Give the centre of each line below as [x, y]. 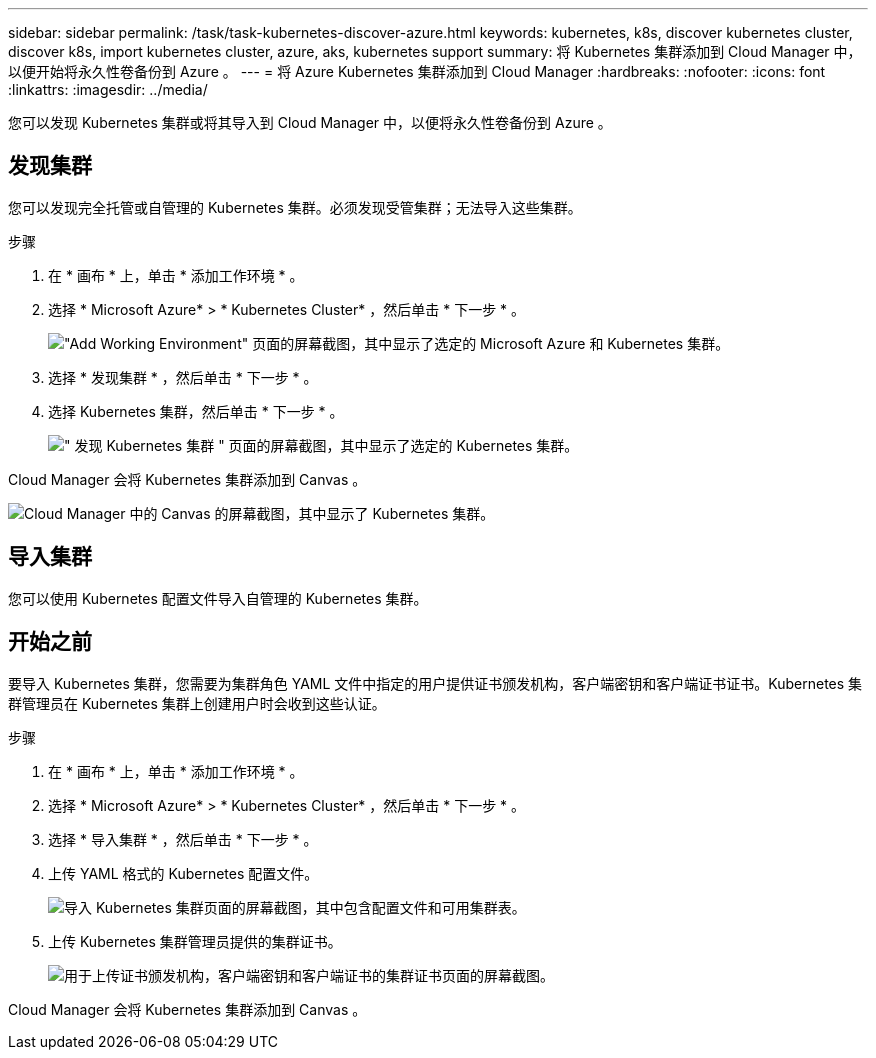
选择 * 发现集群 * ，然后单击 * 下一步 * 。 [183, 377]
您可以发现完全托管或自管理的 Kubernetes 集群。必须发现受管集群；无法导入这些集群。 [295, 207]
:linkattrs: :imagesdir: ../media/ [108, 89]
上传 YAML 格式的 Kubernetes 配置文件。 [183, 873]
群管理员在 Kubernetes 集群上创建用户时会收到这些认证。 [197, 703]
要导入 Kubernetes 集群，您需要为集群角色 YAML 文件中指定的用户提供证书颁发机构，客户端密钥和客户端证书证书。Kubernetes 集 [435, 683]
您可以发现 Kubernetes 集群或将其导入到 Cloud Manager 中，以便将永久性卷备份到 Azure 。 [310, 122]
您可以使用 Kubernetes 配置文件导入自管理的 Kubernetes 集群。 [218, 598]
